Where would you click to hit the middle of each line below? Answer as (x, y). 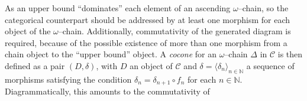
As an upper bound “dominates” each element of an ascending (118, 8)
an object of (151, 65)
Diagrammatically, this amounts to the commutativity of (107, 91)
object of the (28, 31)
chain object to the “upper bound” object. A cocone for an (111, 54)
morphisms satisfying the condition (68, 79)
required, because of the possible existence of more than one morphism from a (146, 42)
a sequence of (270, 65)
